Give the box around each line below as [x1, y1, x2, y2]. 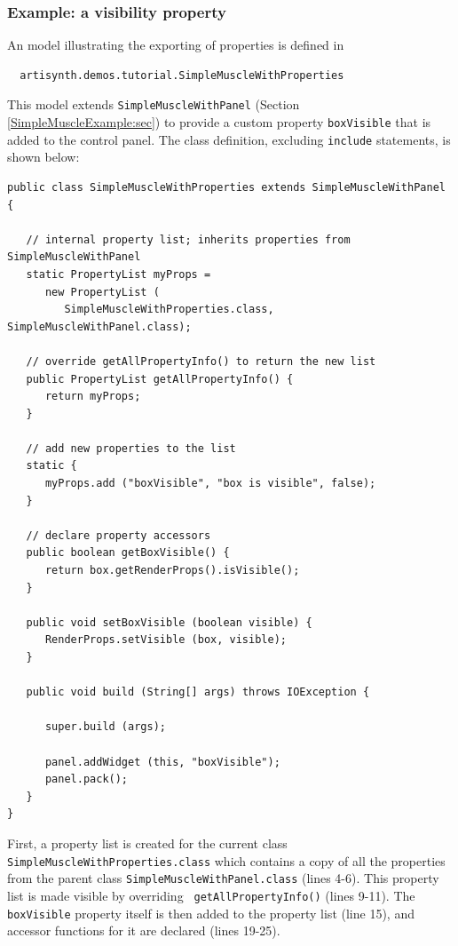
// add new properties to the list [26, 441, 236, 455]
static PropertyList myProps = [26, 267, 211, 281]
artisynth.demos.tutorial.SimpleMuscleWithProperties [20, 68, 344, 82]
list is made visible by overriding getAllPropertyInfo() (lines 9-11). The [7, 886, 415, 904]
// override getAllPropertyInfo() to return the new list [26, 354, 376, 368]
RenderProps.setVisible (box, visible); [44, 633, 287, 647]
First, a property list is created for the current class [7, 833, 288, 852]
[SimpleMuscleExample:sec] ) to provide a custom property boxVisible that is [7, 113, 431, 131]
